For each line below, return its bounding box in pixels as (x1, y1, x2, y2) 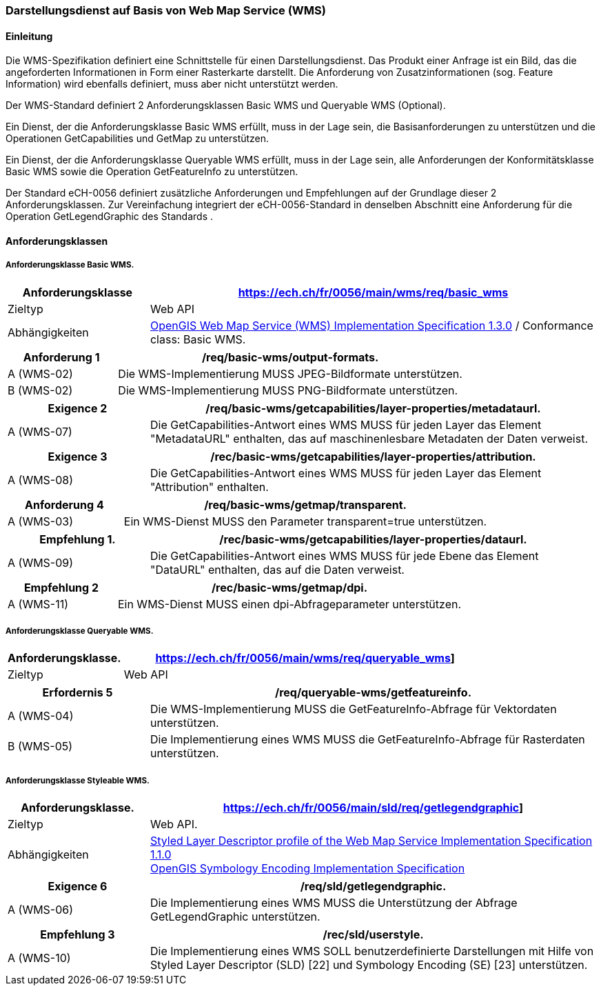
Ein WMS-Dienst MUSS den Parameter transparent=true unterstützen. (123, 514, 487, 528)
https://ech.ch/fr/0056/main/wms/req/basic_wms (238, 285, 509, 299)
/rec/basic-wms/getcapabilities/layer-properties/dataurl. (219, 532, 527, 546)
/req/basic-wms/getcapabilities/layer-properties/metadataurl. (205, 401, 541, 415)
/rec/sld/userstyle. (323, 928, 424, 942)
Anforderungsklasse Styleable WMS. (6, 775, 150, 785)
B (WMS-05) (8, 739, 73, 754)
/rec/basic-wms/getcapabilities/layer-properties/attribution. (210, 449, 536, 463)
